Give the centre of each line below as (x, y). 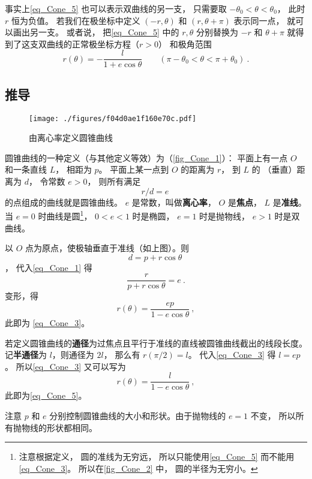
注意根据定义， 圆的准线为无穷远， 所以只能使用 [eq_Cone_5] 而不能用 (157, 457)
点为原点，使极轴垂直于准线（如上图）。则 (107, 248)
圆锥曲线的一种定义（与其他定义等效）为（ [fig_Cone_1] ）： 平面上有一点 (146, 157)
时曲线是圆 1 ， (65, 215)
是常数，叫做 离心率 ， (174, 202)
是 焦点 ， (244, 202)
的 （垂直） (274, 169)
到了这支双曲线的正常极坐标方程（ (72, 43)
